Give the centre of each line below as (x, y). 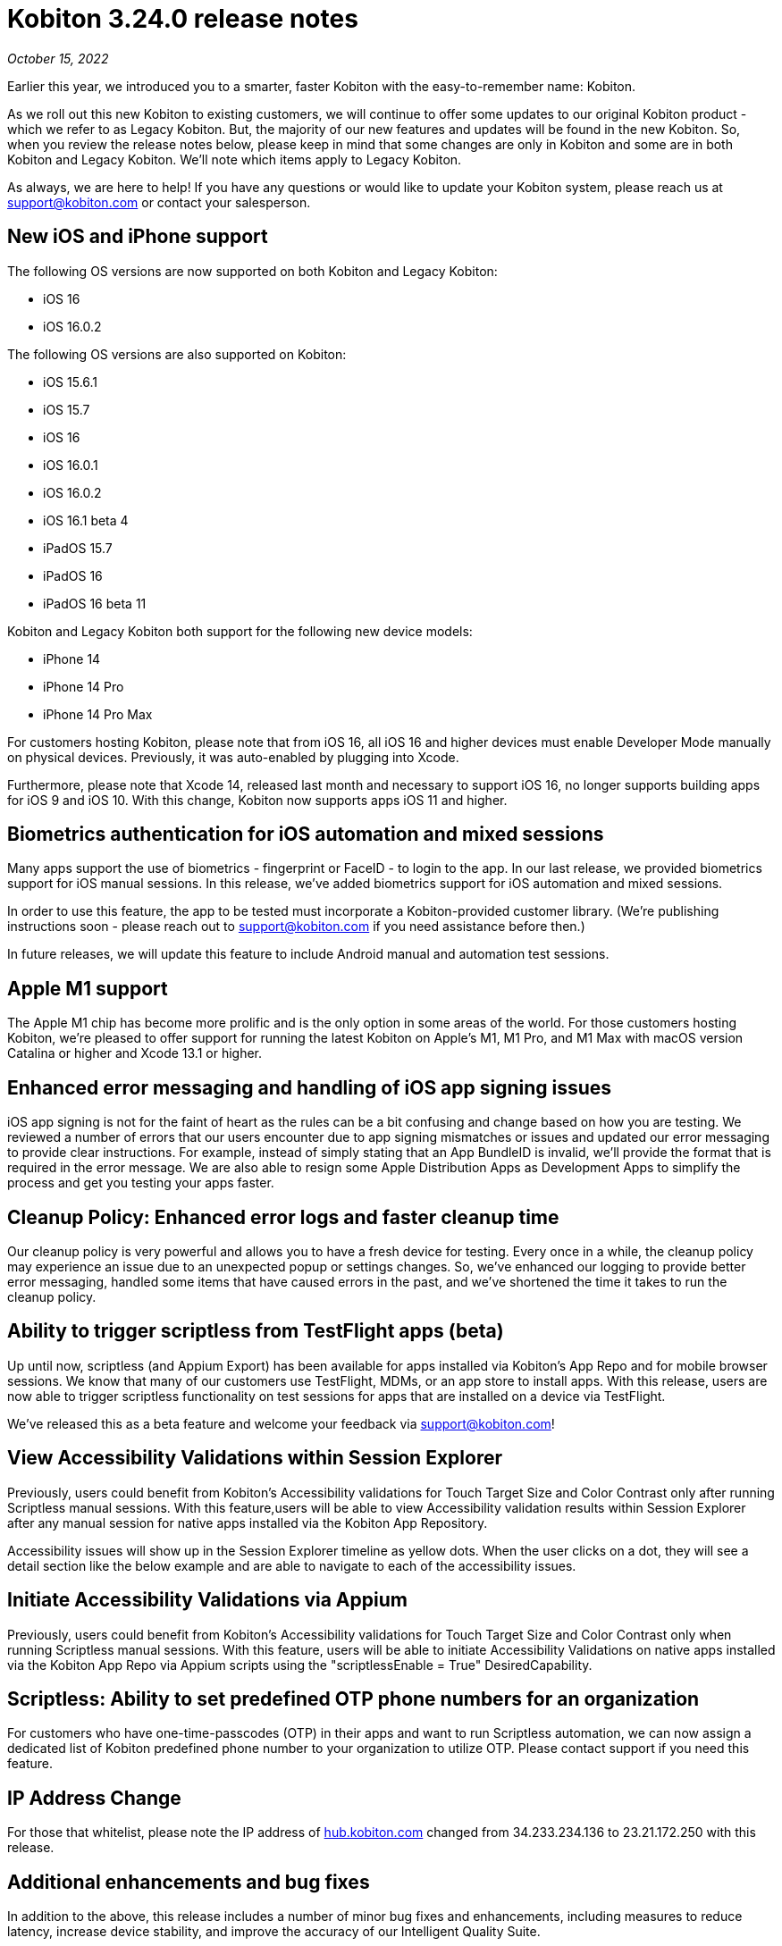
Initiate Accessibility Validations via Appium (207, 1600)
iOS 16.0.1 (71, 465)
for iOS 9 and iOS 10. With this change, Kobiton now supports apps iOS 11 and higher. (257, 800)
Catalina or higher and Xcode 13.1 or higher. (135, 1053)
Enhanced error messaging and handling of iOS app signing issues (310, 1087)
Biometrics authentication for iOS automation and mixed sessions (306, 835)
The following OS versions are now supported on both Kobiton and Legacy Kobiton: (252, 271)
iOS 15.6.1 (71, 382)
